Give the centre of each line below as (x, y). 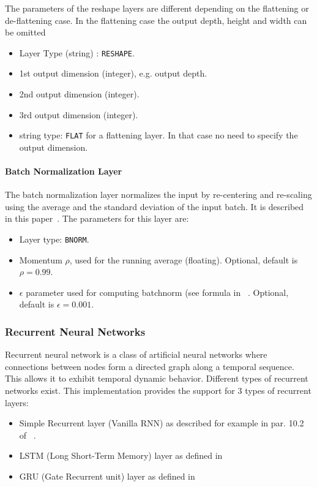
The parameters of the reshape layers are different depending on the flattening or (157, 8)
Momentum (41, 259)
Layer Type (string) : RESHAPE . (77, 52)
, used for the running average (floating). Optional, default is (184, 259)
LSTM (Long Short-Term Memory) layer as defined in (121, 455)
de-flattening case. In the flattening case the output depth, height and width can (156, 20)
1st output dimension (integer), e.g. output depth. (113, 73)
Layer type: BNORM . (54, 239)
